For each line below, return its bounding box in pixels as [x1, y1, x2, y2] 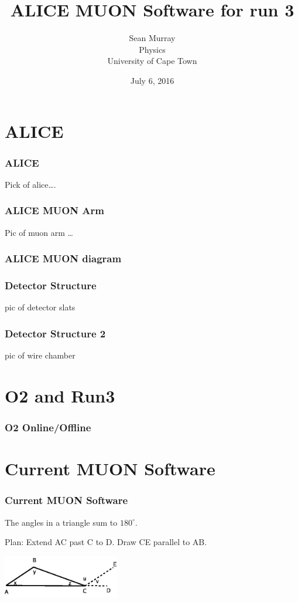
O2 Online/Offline [5, 420, 91, 435]
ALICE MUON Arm [5, 203, 105, 218]
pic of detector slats [5, 301, 76, 313]
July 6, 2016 [130, 74, 174, 86]
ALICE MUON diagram [5, 251, 122, 266]
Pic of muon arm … [5, 226, 73, 238]
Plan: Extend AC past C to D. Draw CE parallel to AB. [5, 536, 207, 548]
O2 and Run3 [5, 383, 115, 407]
